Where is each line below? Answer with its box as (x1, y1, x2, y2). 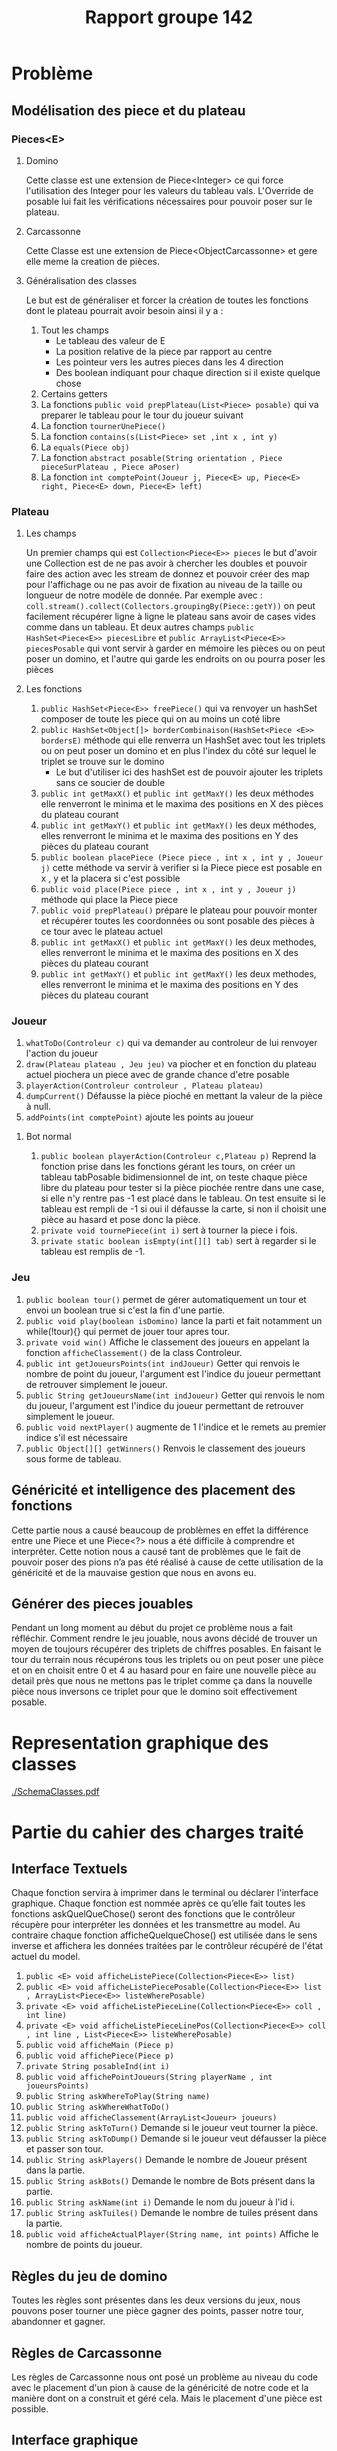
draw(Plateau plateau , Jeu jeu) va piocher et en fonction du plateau (25, 1058, 317, 1070)
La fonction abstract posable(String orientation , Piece (40, 451, 283, 463)
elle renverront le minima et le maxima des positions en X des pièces (40, 798, 324, 810)
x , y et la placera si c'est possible (40, 872, 181, 885)
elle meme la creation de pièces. (25, 255, 160, 267)
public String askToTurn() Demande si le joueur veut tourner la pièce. (25, 2122, 319, 2134)
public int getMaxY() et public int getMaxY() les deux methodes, (40, 968, 317, 980)
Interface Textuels (11, 1860, 128, 1877)
